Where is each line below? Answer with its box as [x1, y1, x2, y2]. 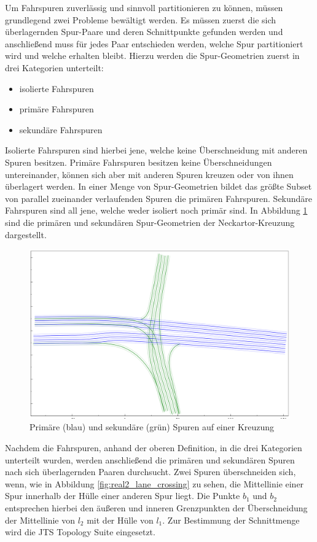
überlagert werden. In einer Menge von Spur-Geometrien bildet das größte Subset [5, 180, 312, 193]
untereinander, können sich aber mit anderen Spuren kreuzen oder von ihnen [5, 168, 294, 180]
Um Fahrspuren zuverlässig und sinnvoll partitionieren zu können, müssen [5, 1, 283, 14]
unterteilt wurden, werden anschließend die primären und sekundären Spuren [5, 453, 295, 466]
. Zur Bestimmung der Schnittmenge [162, 513, 300, 526]
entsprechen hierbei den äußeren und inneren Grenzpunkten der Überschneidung [5, 501, 308, 514]
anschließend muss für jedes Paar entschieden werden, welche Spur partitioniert [5, 37, 303, 50]
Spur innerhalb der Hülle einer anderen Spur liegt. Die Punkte [5, 489, 240, 502]
